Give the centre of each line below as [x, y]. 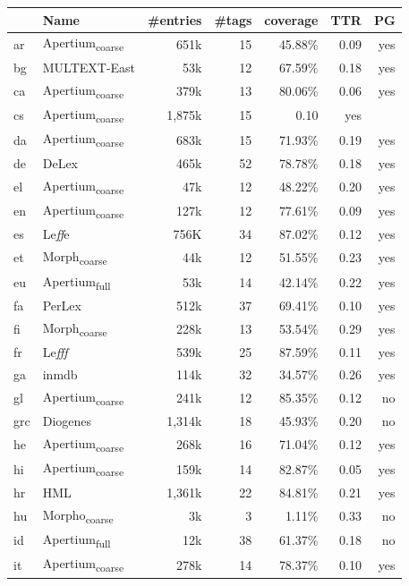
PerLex [62, 305]
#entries [175, 19]
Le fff [55, 352]
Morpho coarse [78, 515]
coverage [291, 19]
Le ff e [56, 234]
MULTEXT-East [89, 67]
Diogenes [67, 421]
